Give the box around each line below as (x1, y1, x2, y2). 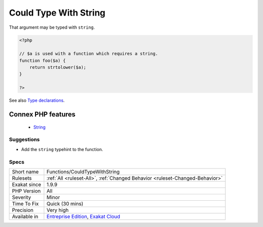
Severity (12, 194, 31, 201)
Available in (12, 213, 38, 220)
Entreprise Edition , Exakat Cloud (46, 213, 120, 220)
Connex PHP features (9, 110, 75, 119)
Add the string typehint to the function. (21, 146, 103, 152)
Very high (46, 207, 69, 213)
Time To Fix (12, 200, 39, 207)
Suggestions (9, 136, 40, 143)
